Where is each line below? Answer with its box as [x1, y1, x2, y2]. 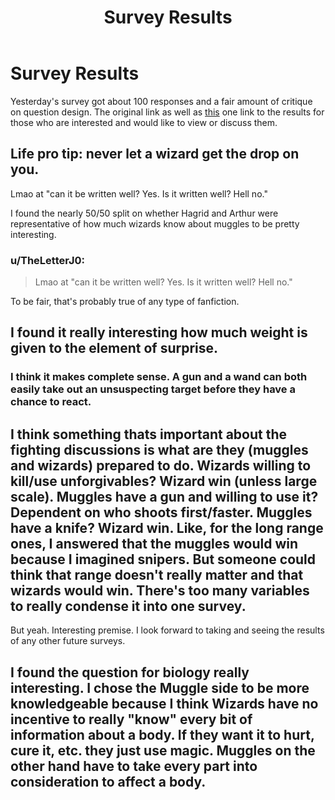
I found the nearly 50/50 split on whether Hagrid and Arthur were [10, 207, 279, 219]
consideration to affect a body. [10, 773, 207, 790]
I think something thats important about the [10, 426, 288, 443]
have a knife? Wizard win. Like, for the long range [10, 519, 324, 536]
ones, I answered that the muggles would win [10, 535, 299, 552]
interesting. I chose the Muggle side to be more [10, 679, 310, 696]
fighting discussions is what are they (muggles [10, 441, 309, 458]
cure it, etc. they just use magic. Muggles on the [10, 742, 316, 759]
